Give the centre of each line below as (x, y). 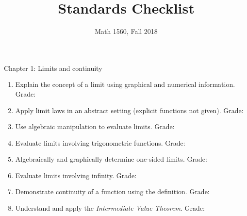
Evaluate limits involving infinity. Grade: (76, 175)
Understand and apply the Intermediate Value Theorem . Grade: (110, 208)
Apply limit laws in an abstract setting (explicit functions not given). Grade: (129, 110)
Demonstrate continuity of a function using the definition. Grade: (112, 191)
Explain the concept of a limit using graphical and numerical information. (125, 84)
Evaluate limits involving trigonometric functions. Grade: (100, 142)
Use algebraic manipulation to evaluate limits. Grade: (95, 126)
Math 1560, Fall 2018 (126, 31)
